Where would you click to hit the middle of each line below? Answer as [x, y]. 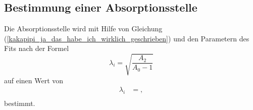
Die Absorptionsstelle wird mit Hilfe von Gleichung [83, 29]
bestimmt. [20, 103]
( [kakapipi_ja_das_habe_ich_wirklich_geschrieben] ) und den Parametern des [127, 38]
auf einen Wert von [34, 80]
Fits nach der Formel [37, 48]
